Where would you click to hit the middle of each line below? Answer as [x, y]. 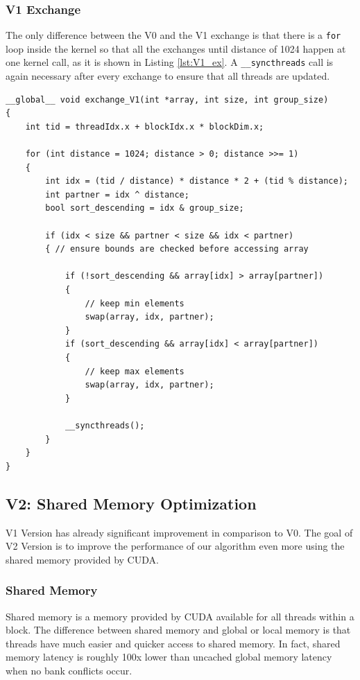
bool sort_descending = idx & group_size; [145, 208]
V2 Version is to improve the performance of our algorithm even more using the [175, 546]
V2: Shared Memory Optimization [131, 503]
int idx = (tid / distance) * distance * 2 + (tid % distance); [197, 181]
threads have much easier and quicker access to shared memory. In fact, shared [173, 643]
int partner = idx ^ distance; [117, 194]
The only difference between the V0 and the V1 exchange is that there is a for [173, 35]
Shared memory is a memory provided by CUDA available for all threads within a [180, 616]
